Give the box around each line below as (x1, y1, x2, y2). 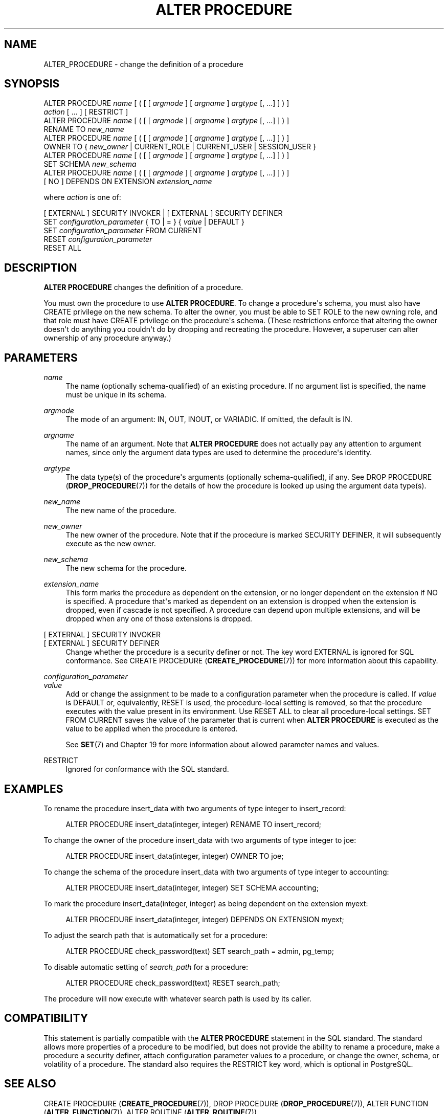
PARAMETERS (4, 351, 78, 364)
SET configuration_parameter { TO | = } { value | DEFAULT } (43, 217, 245, 227)
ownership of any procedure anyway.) (43, 333, 171, 343)
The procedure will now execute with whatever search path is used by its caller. (43, 994, 311, 1003)
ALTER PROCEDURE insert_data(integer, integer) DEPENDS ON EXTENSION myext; (65, 915, 344, 924)
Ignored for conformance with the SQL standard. (65, 765, 229, 774)
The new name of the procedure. (65, 506, 176, 515)
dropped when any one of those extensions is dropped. (65, 614, 253, 623)
